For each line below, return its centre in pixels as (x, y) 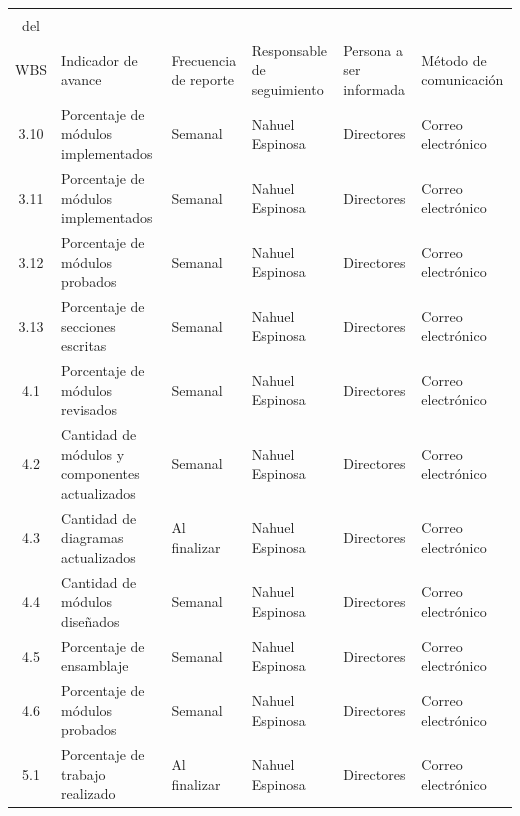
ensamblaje (95, 665)
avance (81, 79)
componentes (100, 473)
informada (374, 89)
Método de (454, 59)
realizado (88, 793)
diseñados (90, 620)
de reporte (203, 79)
